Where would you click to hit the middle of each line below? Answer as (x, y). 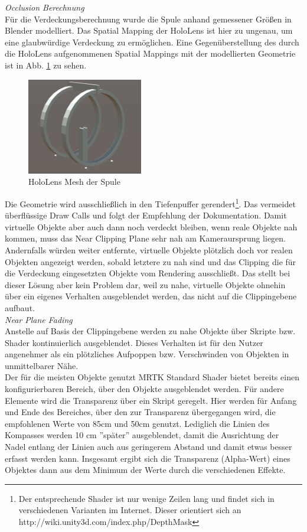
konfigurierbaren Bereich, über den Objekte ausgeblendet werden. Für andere (144, 389)
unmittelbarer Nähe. (42, 365)
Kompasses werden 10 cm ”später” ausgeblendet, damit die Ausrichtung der (142, 435)
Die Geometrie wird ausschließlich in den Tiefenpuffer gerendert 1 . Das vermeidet (150, 203)
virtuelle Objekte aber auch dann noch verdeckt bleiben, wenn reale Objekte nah (151, 226)
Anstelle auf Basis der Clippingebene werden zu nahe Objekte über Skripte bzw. (150, 331)
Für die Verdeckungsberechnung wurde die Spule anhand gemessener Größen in (148, 19)
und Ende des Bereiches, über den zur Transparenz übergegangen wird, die (140, 412)
